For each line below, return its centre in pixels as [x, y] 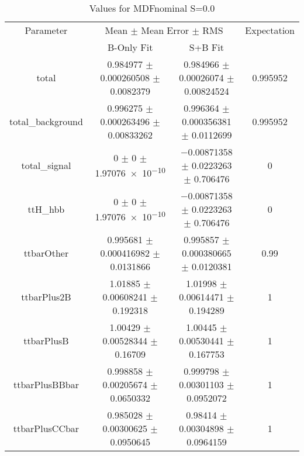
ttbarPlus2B [46, 297]
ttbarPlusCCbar [46, 428]
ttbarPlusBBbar [46, 384]
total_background [46, 121]
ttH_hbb [46, 209]
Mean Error [165, 30]
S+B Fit [206, 47]
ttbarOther [46, 253]
